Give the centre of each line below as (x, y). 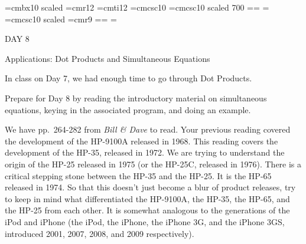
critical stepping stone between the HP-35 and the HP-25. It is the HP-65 (138, 175)
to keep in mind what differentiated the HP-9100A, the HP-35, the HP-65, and (147, 198)
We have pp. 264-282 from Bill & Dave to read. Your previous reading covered (148, 129)
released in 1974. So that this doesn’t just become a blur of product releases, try (150, 187)
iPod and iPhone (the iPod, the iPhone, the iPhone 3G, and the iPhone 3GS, (145, 221)
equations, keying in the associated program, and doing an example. (128, 109)
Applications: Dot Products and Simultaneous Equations (108, 58)
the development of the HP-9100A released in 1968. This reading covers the (141, 141)
